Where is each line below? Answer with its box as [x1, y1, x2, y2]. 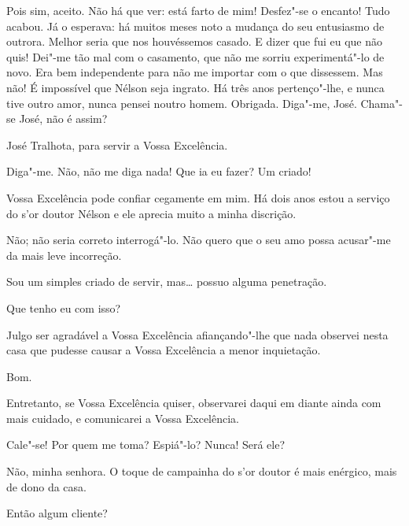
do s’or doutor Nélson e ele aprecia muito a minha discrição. [6, 205, 297, 221]
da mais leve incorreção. [6, 246, 122, 263]
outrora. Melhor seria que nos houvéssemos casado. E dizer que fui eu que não [6, 33, 383, 50]
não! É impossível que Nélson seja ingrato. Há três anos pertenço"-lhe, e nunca [6, 79, 385, 95]
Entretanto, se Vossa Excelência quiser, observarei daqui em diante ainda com [6, 394, 381, 411]
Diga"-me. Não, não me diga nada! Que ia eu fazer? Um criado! [6, 163, 311, 180]
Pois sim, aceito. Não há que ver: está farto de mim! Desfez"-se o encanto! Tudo [6, 2, 390, 18]
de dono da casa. [6, 478, 87, 495]
